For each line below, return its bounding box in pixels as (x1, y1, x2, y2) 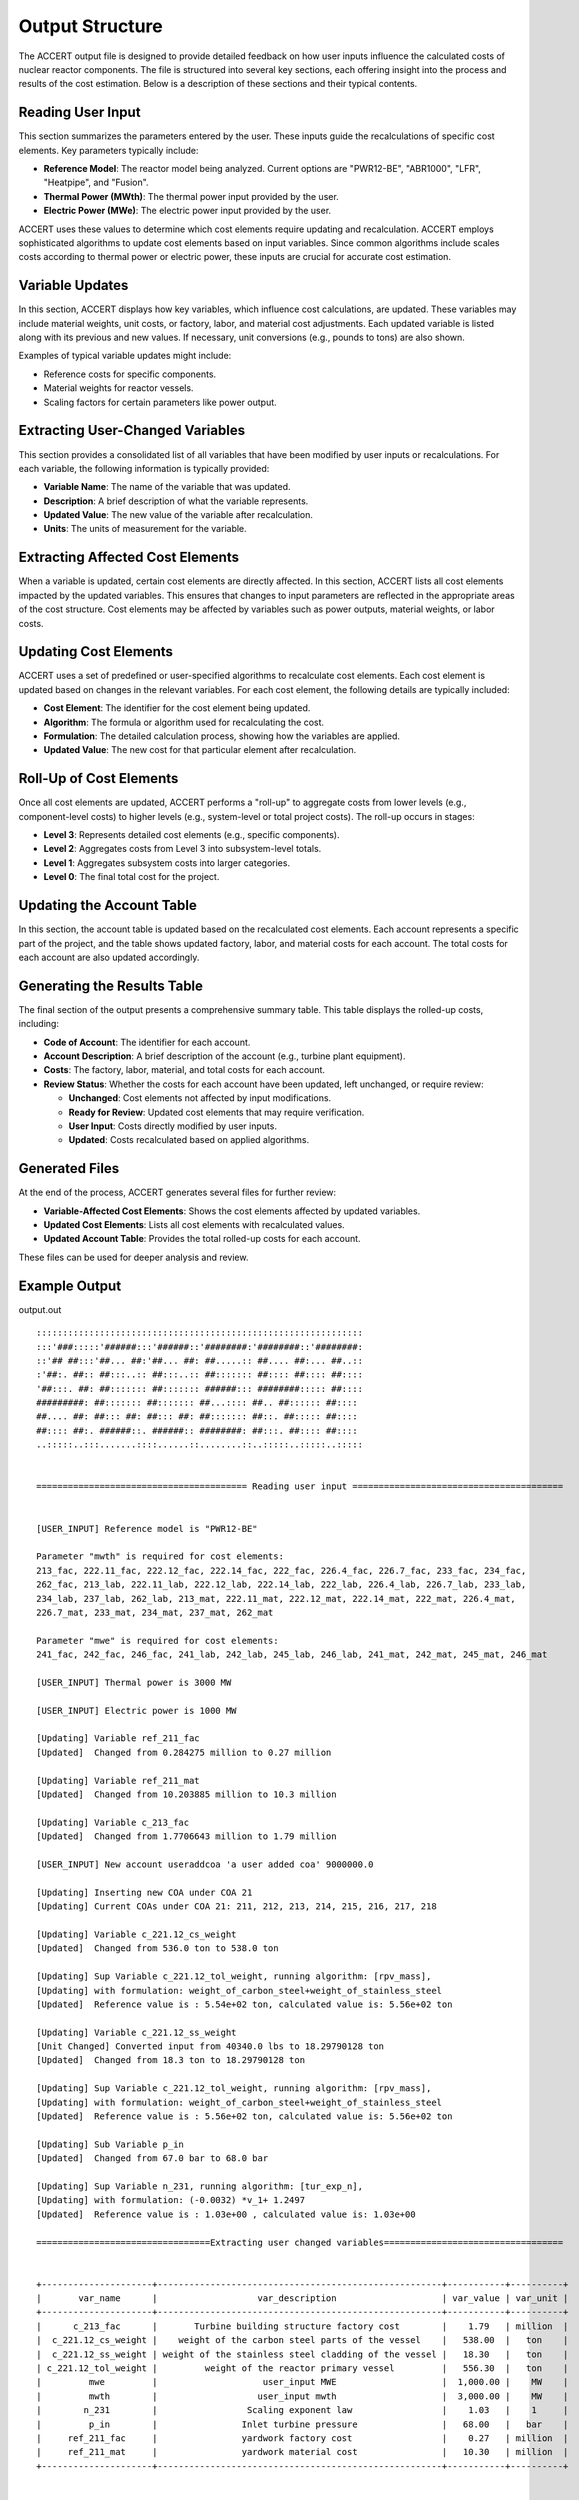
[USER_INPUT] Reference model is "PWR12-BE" (36, 1523, 259, 1534)
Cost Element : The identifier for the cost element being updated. (43, 702, 311, 714)
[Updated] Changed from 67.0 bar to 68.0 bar (36, 2153, 269, 2164)
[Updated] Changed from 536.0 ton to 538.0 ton (36, 1943, 279, 1954)
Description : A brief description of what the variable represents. (43, 495, 309, 507)
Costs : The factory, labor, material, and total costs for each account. (43, 1064, 325, 1076)
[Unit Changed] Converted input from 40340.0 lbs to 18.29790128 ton (36, 2041, 385, 2052)
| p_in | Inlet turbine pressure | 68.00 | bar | (36, 2418, 569, 2430)
